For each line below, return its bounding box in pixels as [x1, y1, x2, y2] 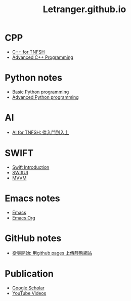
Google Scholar [12, 285, 45, 291]
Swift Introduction [12, 164, 50, 170]
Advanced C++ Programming [12, 54, 74, 60]
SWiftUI [12, 169, 28, 175]
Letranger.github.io [42, 4, 126, 15]
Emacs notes [5, 193, 60, 204]
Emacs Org [12, 214, 35, 221]
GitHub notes [5, 232, 62, 244]
